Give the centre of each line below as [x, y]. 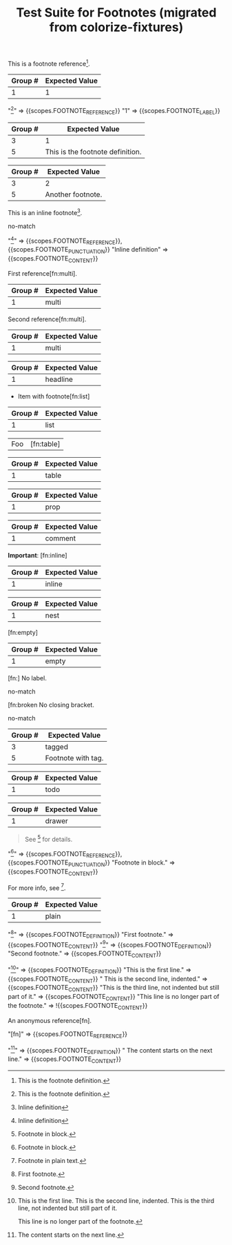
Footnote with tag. [74, 758]
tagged [56, 747]
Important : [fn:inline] [38, 555]
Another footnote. [74, 194]
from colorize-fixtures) [116, 27]
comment [61, 538]
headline [59, 379]
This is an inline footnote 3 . [45, 212]
